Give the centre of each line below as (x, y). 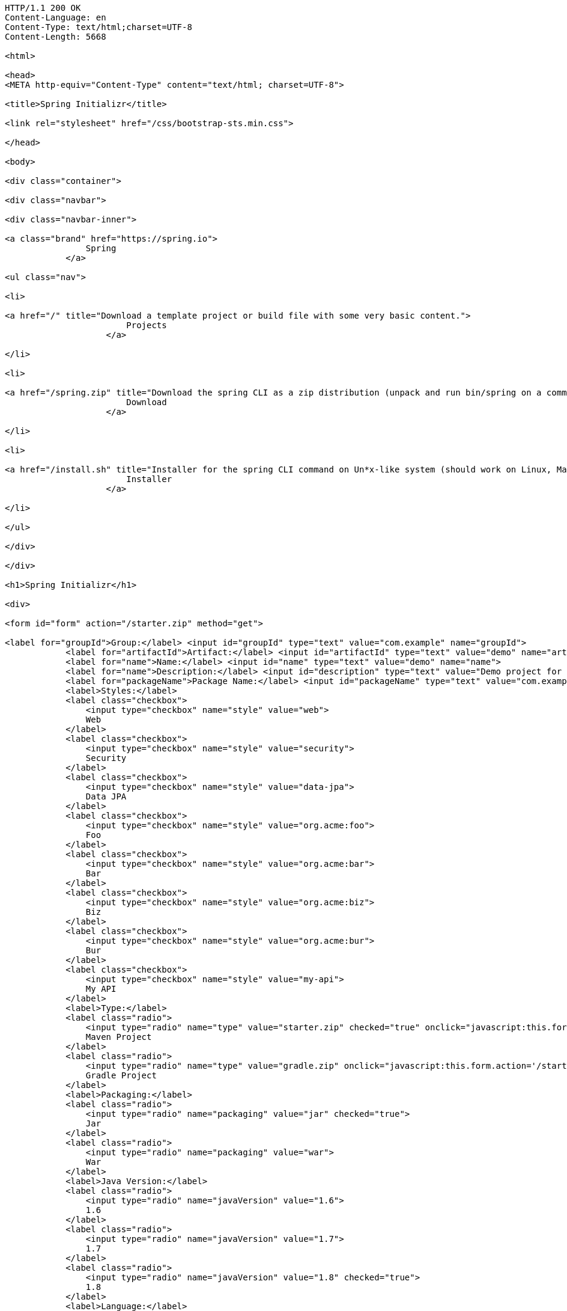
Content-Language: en (56, 17)
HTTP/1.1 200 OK (43, 8)
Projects (147, 325)
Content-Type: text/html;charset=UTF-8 (99, 27)
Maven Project (119, 1037)
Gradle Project (121, 1075)
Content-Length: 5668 (56, 37)
